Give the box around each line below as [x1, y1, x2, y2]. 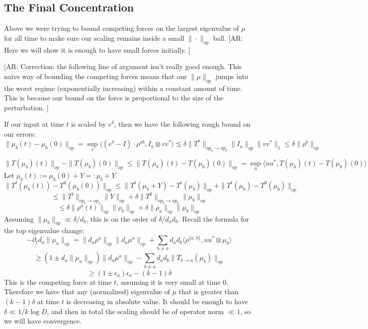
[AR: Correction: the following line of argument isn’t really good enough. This [4, 61, 242, 72]
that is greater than [179, 286, 239, 297]
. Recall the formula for [178, 213, 249, 224]
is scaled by [71, 119, 106, 129]
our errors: [4, 128, 36, 139]
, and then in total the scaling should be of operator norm [47, 306, 224, 316]
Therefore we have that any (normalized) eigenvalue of [4, 286, 170, 297]
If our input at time [4, 119, 64, 129]
